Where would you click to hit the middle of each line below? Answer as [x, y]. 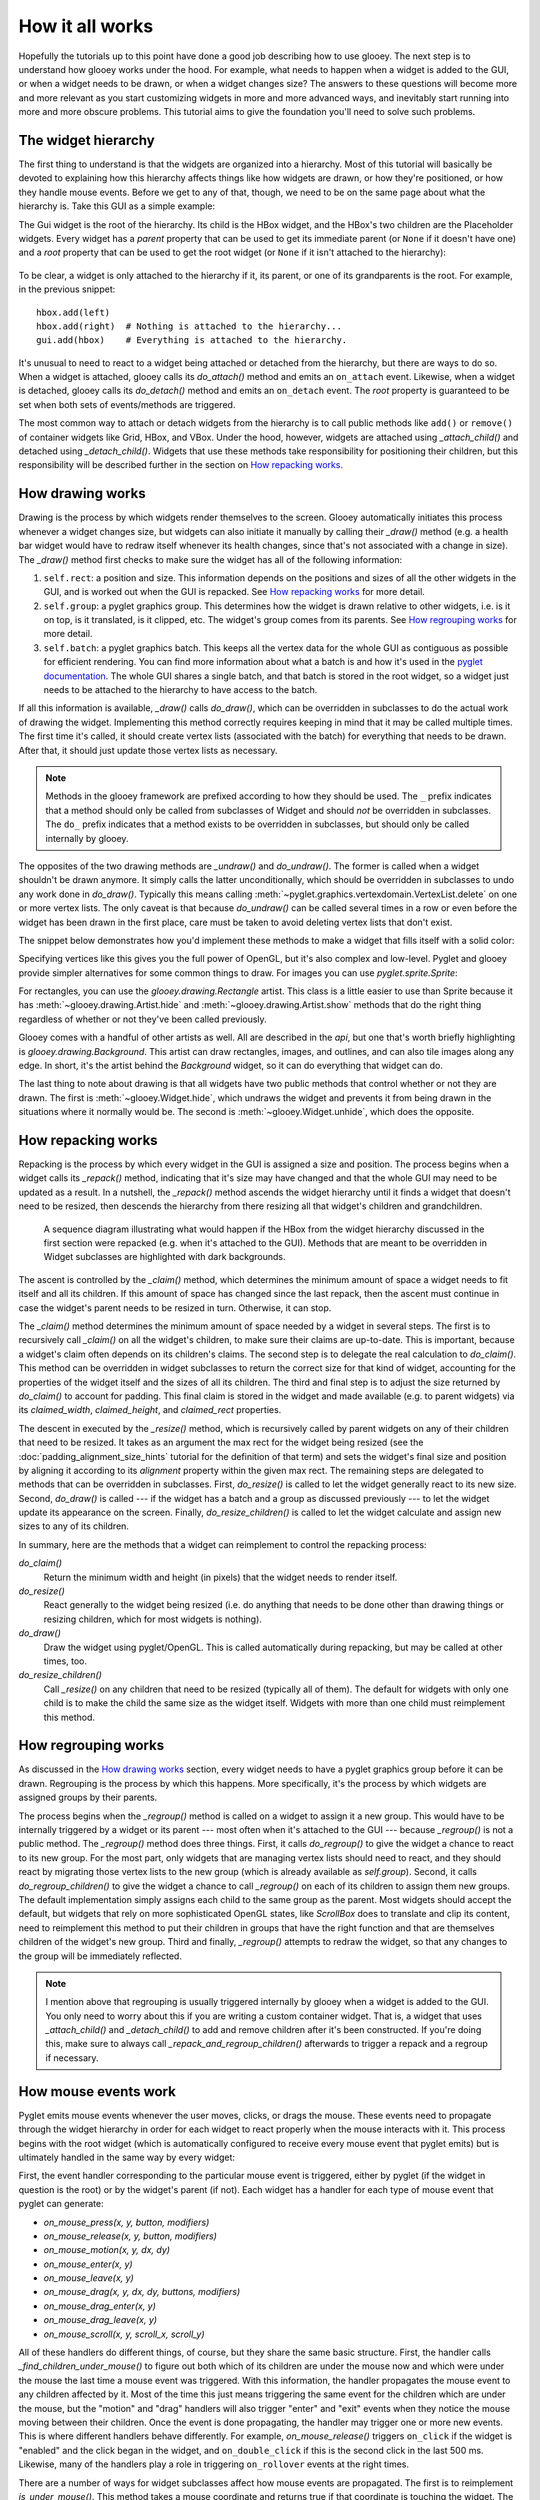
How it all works [86, 26]
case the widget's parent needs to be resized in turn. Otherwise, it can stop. [175, 1307]
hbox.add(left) [73, 312]
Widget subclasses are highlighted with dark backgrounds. [164, 1257]
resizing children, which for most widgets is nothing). [152, 1619]
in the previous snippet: [67, 289]
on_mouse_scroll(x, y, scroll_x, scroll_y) [124, 2334]
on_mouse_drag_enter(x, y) [100, 2306]
